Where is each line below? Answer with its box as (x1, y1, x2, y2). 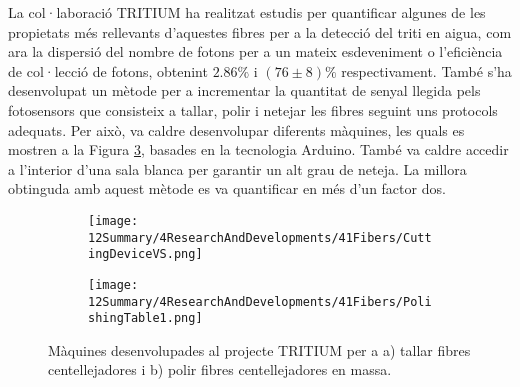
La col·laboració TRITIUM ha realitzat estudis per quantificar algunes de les (8, 2, 486, 22)
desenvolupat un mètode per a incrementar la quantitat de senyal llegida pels (8, 80, 481, 101)
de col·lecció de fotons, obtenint (8, 60, 208, 81)
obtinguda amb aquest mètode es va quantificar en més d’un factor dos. (8, 178, 446, 199)
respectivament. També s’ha (341, 60, 512, 81)
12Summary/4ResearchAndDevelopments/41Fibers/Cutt (88, 230, 432, 245)
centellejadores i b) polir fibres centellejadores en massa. (48, 359, 392, 380)
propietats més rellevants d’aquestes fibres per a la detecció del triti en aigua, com (8, 21, 512, 42)
